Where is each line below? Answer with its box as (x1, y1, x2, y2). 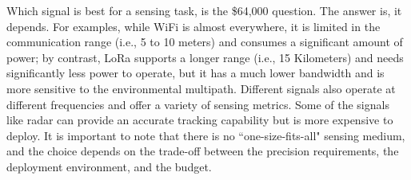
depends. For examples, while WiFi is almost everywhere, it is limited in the (6, 18, 381, 34)
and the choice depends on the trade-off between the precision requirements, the (6, 143, 399, 159)
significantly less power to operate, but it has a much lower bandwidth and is (6, 65, 385, 81)
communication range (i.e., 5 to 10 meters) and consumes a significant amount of (6, 33, 403, 50)
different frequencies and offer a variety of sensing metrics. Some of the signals (6, 96, 389, 112)
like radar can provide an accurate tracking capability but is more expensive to (6, 112, 393, 128)
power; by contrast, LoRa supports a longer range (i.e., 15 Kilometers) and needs (6, 49, 404, 65)
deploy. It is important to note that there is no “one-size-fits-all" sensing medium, (6, 127, 405, 143)
